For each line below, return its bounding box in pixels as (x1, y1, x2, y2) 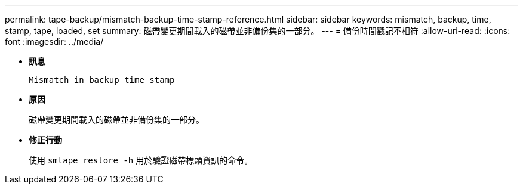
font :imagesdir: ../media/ (5, 36, 104, 47)
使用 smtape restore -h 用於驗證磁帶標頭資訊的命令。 (29, 155, 253, 165)
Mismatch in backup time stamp (29, 75, 175, 85)
